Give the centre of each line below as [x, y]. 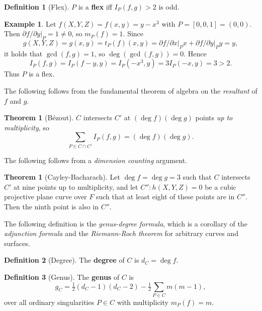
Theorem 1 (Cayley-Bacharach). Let [62, 177]
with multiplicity [143, 302]
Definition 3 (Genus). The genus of [62, 277]
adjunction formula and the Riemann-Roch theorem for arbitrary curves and [121, 233]
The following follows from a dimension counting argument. [96, 160]
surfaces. [17, 243]
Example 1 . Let [30, 23]
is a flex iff [95, 7]
